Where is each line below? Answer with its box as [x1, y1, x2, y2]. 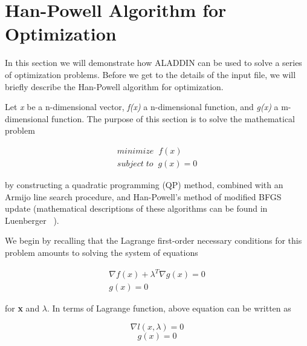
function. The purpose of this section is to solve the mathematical [51, 112, 295, 125]
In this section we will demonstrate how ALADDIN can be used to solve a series [5, 56, 302, 69]
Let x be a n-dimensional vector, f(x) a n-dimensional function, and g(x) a [5, 100, 279, 113]
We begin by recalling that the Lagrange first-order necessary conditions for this [5, 234, 302, 247]
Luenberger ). [5, 214, 59, 226]
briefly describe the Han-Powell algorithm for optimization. [5, 80, 224, 93]
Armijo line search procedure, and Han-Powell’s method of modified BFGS [5, 190, 282, 203]
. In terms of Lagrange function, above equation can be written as [47, 302, 291, 315]
